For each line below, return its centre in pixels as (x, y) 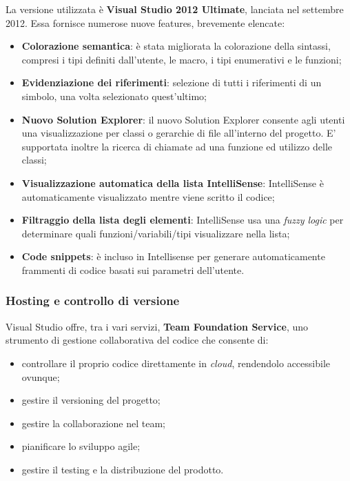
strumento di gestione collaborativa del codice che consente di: (137, 340)
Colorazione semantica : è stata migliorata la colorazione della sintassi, (176, 46)
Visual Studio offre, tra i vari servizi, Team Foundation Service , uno (157, 326)
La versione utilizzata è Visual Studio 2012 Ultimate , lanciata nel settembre (175, 9)
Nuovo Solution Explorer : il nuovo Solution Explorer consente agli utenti (183, 119)
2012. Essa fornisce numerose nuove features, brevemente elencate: (145, 22)
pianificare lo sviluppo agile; (81, 446)
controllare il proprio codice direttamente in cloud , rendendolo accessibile (176, 363)
